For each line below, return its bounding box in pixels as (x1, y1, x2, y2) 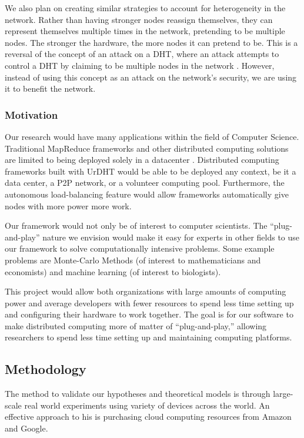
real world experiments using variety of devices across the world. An (24, 399, 270, 411)
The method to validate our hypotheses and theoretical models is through (5, 387, 270, 400)
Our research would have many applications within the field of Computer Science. (5, 130, 299, 142)
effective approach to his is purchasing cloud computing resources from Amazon (5, 410, 292, 423)
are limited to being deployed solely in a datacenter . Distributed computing (5, 153, 279, 166)
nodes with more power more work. (5, 199, 132, 212)
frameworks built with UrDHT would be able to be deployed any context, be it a (5, 165, 296, 177)
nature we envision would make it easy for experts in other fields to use (42, 230, 300, 243)
